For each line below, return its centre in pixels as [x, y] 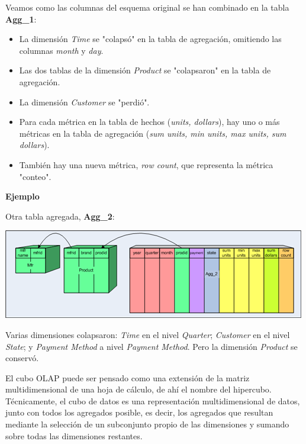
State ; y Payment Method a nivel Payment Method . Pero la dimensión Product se [152, 346]
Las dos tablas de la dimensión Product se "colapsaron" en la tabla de [145, 70]
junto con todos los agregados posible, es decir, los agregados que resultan [139, 412]
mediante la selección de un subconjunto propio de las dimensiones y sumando [147, 424]
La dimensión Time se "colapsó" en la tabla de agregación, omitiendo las [150, 39]
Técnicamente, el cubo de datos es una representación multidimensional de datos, [153, 400]
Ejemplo [22, 196]
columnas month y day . [61, 50]
